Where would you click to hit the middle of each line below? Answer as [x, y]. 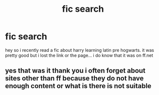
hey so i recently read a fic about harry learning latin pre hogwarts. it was [80, 50]
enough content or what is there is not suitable [78, 86]
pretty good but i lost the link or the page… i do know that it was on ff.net [79, 55]
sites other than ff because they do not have [75, 79]
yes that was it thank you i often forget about [75, 71]
